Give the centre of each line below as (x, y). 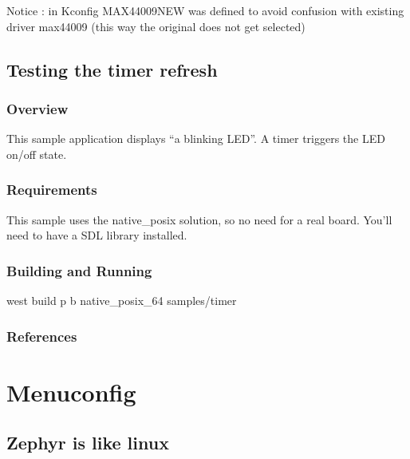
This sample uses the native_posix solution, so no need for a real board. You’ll (199, 219)
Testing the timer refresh (112, 69)
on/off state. (37, 154)
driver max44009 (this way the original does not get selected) (156, 26)
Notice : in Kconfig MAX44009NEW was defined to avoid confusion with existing (205, 10)
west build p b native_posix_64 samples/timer (122, 300)
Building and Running (79, 270)
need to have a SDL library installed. (97, 235)
